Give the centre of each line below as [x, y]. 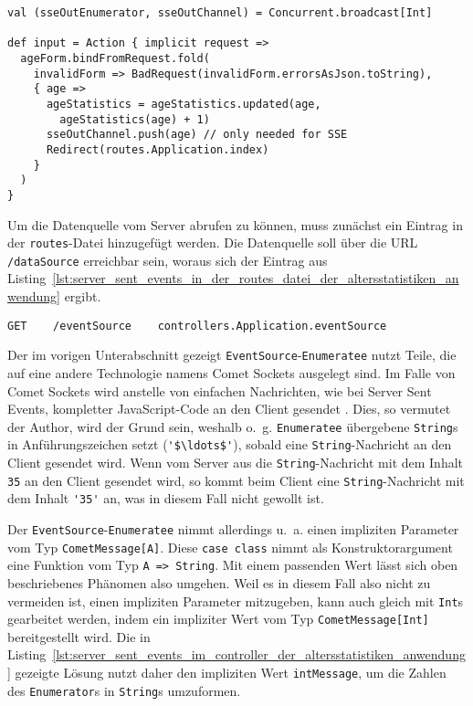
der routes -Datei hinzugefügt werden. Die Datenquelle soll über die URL [213, 242]
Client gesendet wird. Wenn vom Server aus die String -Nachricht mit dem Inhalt [236, 463]
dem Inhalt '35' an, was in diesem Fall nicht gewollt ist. [166, 498]
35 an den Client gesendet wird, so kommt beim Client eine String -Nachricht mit [236, 480]
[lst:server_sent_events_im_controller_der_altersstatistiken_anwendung [259, 654]
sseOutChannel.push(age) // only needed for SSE [197, 135]
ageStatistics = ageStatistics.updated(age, [184, 104]
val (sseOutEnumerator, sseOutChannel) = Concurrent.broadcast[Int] [220, 13]
